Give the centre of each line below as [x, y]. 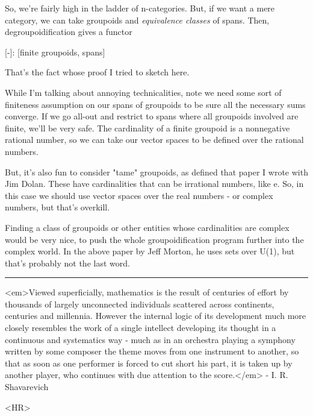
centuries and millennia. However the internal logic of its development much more [155, 316]
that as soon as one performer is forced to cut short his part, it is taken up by [149, 363]
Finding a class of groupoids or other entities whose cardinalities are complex [147, 227]
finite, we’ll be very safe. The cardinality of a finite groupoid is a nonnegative [147, 128]
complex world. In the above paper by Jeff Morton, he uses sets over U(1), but [150, 251]
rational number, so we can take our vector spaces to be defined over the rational [154, 140]
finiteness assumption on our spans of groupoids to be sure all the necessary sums [155, 104]
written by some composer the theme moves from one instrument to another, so [152, 351]
